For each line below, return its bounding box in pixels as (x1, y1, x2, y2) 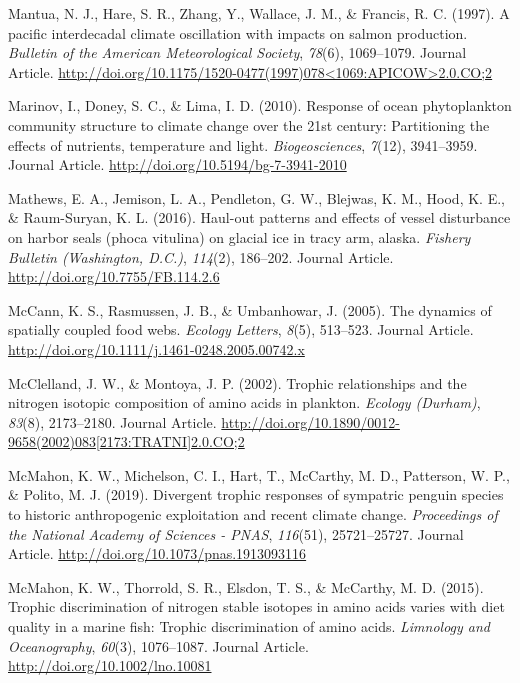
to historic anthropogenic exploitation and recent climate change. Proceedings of (8, 504, 498, 525)
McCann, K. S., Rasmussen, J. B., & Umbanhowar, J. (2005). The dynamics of (8, 299, 492, 320)
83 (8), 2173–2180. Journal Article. (8, 411, 217, 432)
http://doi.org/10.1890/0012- (221, 411, 400, 432)
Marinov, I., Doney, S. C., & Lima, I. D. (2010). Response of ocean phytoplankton (8, 95, 512, 116)
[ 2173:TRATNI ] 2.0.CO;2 (95, 431, 245, 452)
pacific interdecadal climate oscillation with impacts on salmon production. (8, 22, 468, 43)
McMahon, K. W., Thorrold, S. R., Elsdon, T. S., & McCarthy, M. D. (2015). (8, 576, 484, 597)
